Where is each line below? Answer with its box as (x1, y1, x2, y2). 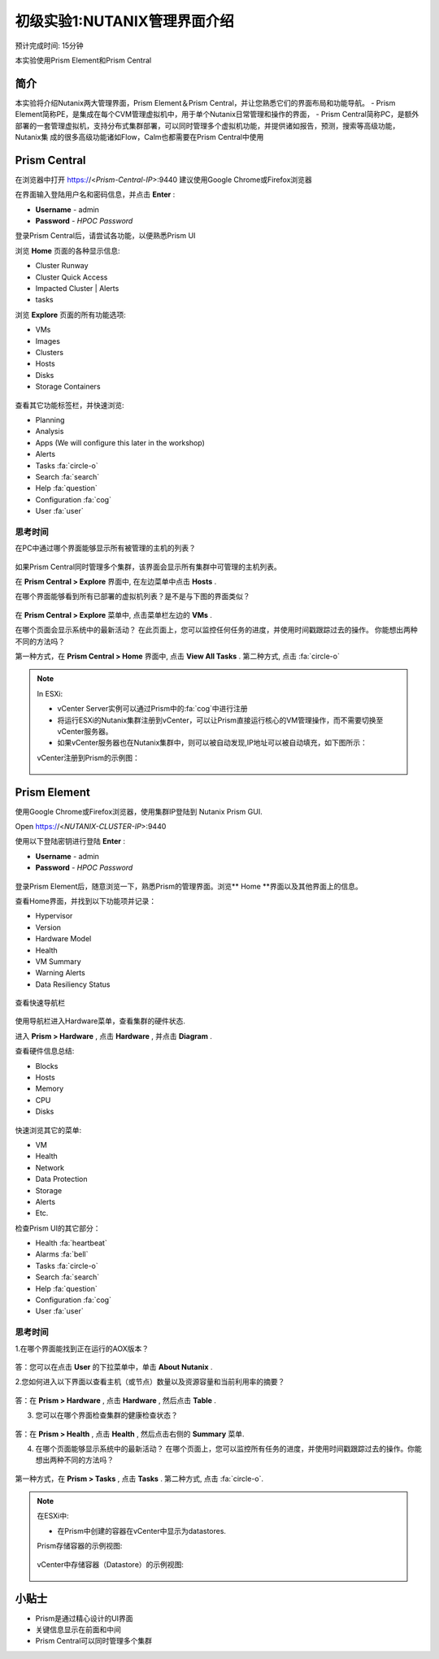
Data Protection (35, 1175, 89, 1184)
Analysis (35, 427, 64, 436)
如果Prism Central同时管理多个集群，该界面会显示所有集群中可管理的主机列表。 (15, 562, 282, 571)
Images (35, 336, 61, 345)
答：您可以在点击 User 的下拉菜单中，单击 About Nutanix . (15, 1362, 213, 1371)
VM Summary (35, 956, 81, 966)
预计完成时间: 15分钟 (15, 41, 84, 50)
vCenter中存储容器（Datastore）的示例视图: (37, 1559, 185, 1569)
